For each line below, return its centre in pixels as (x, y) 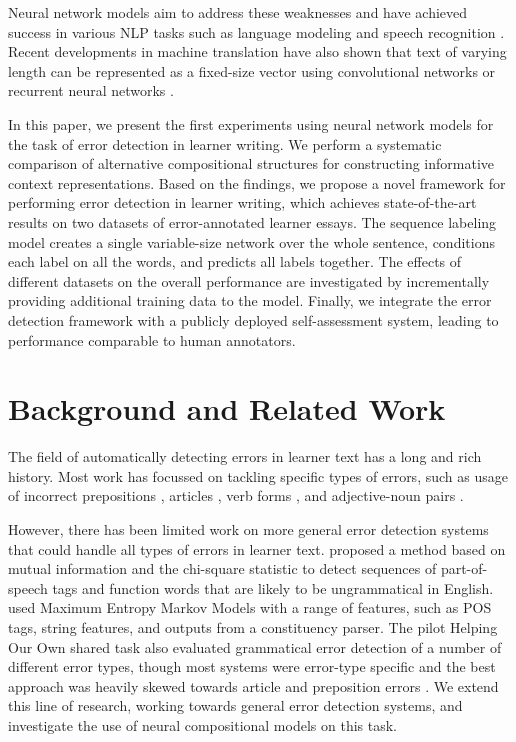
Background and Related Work (227, 408)
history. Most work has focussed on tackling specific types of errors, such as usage (258, 475)
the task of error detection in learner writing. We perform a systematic (225, 143)
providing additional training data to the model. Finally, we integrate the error (250, 300)
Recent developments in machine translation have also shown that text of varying (257, 51)
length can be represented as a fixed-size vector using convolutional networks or (252, 70)
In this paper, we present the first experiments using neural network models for (251, 123)
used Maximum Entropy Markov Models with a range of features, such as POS (250, 607)
